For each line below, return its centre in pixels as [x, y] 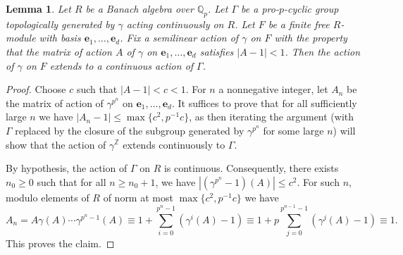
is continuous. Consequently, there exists [251, 168]
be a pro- [260, 8]
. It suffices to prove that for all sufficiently [264, 102]
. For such [318, 181]
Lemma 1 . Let [38, 8]
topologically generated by [60, 24]
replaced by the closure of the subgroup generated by [130, 130]
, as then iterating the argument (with [272, 117]
